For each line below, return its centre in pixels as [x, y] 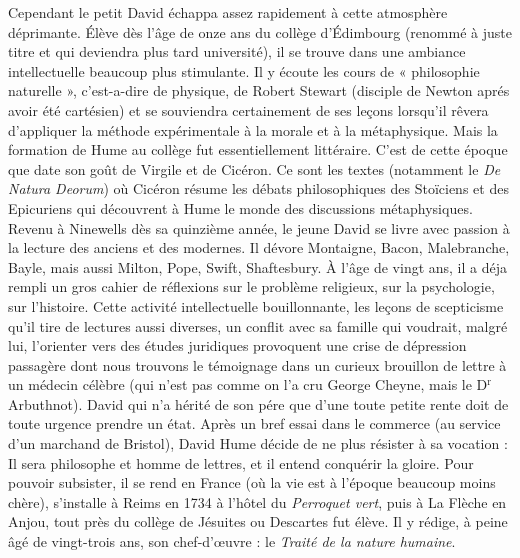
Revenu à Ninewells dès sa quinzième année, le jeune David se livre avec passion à [259, 227]
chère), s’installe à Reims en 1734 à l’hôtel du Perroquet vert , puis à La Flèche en [257, 501]
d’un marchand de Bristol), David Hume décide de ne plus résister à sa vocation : [258, 443]
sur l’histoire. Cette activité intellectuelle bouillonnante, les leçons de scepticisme [256, 305]
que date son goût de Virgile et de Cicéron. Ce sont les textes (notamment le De [254, 168]
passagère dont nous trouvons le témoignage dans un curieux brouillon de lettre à [257, 364]
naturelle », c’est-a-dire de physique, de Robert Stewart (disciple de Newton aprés [259, 90]
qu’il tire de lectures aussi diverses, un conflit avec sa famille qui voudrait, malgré [258, 325]
